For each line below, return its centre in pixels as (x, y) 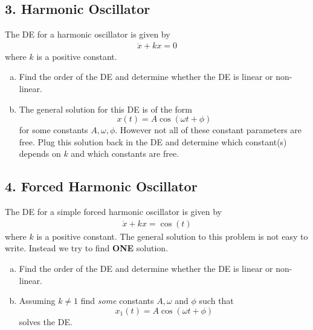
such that (216, 301)
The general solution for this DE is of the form (105, 109)
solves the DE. (46, 321)
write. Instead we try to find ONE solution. (87, 248)
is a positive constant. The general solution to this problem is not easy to (172, 236)
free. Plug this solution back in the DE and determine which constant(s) (153, 141)
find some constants (117, 301)
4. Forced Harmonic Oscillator (101, 186)
